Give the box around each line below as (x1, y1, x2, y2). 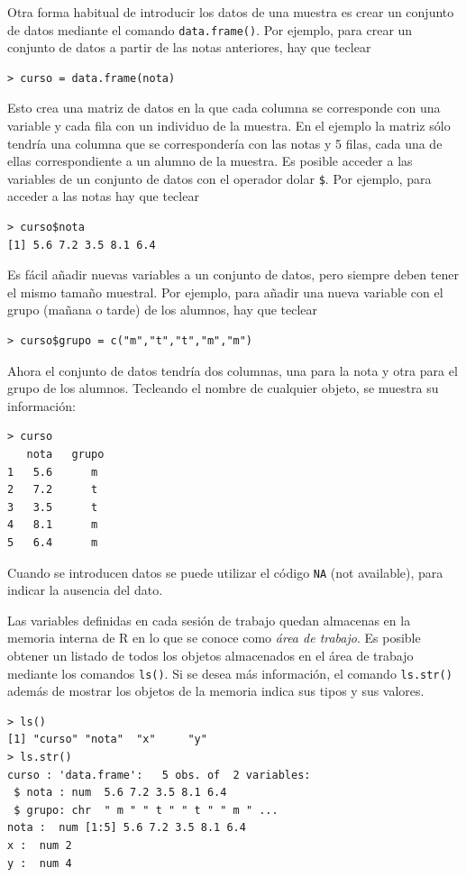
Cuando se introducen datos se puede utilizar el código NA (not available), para (7, 562, 443, 581)
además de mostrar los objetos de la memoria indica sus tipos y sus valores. (7, 681, 425, 700)
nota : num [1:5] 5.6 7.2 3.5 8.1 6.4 (7, 821, 246, 835)
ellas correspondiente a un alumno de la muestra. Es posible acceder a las (7, 151, 413, 170)
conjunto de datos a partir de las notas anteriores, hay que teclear (7, 38, 371, 57)
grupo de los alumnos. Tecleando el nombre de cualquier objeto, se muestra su (7, 379, 439, 397)
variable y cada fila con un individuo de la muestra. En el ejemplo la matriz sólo (7, 116, 451, 135)
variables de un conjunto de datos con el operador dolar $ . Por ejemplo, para (7, 169, 432, 187)
